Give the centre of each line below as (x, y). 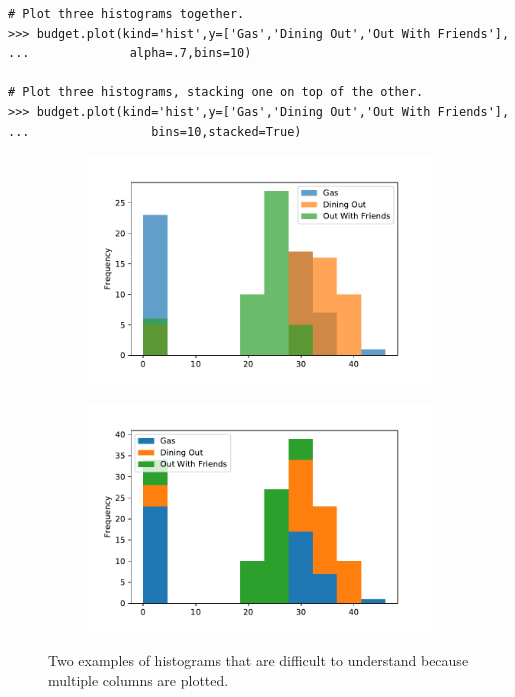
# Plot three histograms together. (126, 14)
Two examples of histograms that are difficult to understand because (258, 660)
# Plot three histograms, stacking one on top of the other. (216, 92)
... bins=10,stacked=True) (155, 131)
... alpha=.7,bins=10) (130, 53)
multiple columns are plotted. (138, 679)
